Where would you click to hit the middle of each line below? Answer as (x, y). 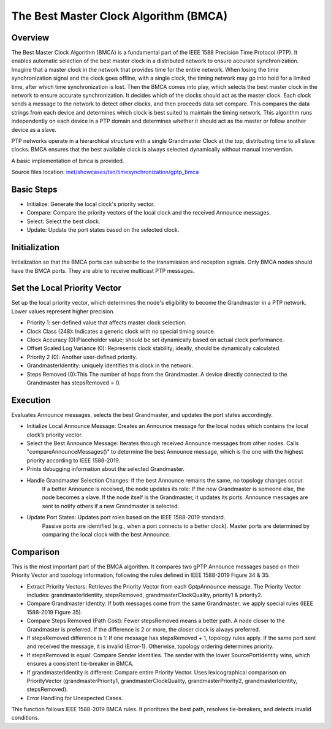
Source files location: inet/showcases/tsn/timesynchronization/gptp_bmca (105, 172)
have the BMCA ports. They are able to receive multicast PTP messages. (103, 270)
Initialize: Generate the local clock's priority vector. (91, 204)
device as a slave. (34, 129)
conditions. (25, 718)
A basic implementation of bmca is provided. (68, 161)
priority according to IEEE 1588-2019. (74, 460)
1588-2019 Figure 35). (55, 612)
